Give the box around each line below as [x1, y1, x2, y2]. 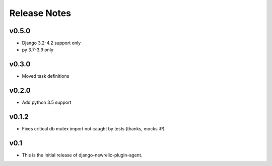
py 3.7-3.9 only [22, 47, 54, 53]
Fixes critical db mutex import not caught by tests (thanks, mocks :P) [22, 126, 165, 132]
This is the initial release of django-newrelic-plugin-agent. [22, 152, 143, 158]
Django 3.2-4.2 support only [22, 40, 81, 46]
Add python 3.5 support [22, 99, 72, 105]
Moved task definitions [22, 73, 70, 79]
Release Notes [9, 8, 72, 19]
